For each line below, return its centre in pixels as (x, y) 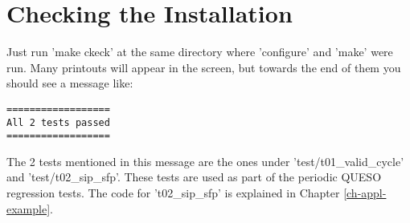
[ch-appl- (365, 193)
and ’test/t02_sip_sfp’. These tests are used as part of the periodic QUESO (194, 177)
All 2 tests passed (58, 122)
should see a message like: (70, 83)
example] (29, 208)
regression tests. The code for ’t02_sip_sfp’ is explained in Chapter (173, 193)
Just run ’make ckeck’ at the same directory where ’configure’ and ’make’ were (200, 52)
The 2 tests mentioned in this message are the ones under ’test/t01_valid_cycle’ (205, 161)
